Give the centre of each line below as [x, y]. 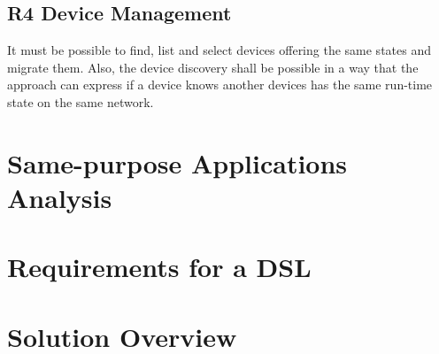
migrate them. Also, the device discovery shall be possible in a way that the [213, 67]
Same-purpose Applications [177, 162]
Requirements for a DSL [159, 267]
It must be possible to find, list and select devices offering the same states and [219, 50]
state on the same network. [81, 101]
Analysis [60, 197]
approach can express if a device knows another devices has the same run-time [220, 85]
